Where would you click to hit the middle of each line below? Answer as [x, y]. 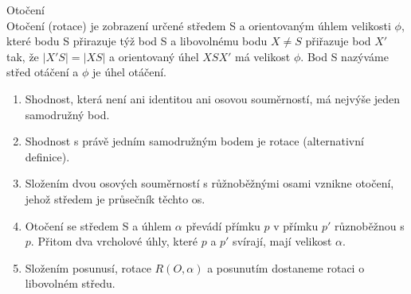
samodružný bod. [67, 114]
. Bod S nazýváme [344, 56]
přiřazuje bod [338, 41]
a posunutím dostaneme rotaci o [286, 267]
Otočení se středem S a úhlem [98, 225]
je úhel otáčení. [129, 72]
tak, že [23, 56]
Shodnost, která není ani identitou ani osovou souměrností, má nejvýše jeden [213, 98]
